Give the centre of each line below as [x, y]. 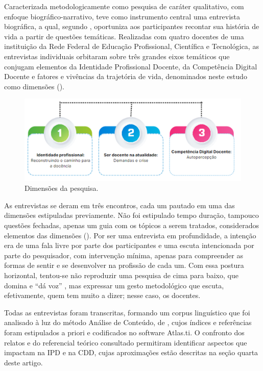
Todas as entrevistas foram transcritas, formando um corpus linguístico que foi [127, 312]
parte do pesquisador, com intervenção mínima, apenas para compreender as [124, 255]
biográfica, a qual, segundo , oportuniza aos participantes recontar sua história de [132, 26]
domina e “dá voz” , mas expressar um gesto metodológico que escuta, [114, 285]
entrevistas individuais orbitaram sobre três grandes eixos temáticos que [117, 56]
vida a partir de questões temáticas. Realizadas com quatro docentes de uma [124, 36]
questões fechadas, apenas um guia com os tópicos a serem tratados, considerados [131, 225]
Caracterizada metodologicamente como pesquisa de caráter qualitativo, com [124, 6]
